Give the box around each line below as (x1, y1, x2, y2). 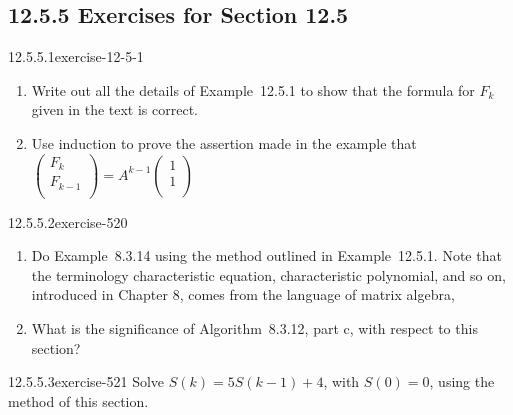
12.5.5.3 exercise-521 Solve (8, 371, 165, 392)
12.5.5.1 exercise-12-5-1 (8, 46, 144, 67)
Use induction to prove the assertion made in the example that (31, 132, 417, 153)
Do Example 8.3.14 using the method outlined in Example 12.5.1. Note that (31, 245, 502, 266)
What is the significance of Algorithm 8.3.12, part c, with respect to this (31, 318, 478, 339)
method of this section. (8, 390, 149, 411)
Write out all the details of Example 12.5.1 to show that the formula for (31, 79, 475, 100)
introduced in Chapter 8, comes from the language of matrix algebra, (31, 284, 455, 305)
